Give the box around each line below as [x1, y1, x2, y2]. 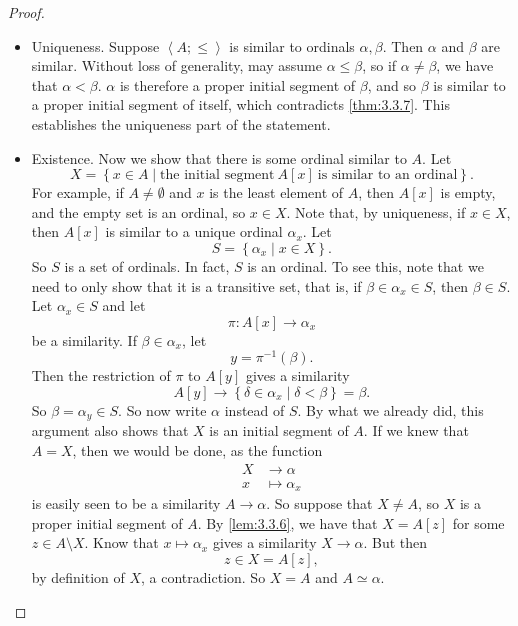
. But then [363, 532, 428, 553]
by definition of [31, 566, 125, 587]
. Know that [84, 532, 159, 553]
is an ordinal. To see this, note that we [247, 255, 484, 276]
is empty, [440, 182, 496, 203]
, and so [367, 74, 417, 95]
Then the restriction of [31, 365, 171, 386]
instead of [224, 399, 285, 420]
